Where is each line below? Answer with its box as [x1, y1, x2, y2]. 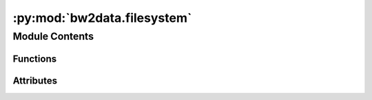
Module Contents [12, 30, 94, 42]
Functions [12, 53, 57, 64]
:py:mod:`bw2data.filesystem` [12, 10, 192, 25]
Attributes [12, 75, 58, 86]
